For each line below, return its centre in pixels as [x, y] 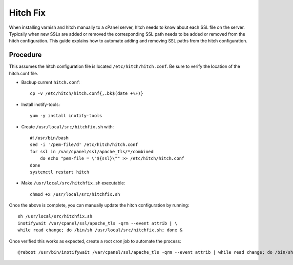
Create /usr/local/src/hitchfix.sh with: [68, 126]
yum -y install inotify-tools [66, 116]
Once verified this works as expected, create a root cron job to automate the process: [95, 241]
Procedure [25, 55]
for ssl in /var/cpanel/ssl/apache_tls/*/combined [92, 152]
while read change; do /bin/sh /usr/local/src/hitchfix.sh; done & [100, 230]
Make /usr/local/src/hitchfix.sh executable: [73, 183]
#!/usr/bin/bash [49, 138]
